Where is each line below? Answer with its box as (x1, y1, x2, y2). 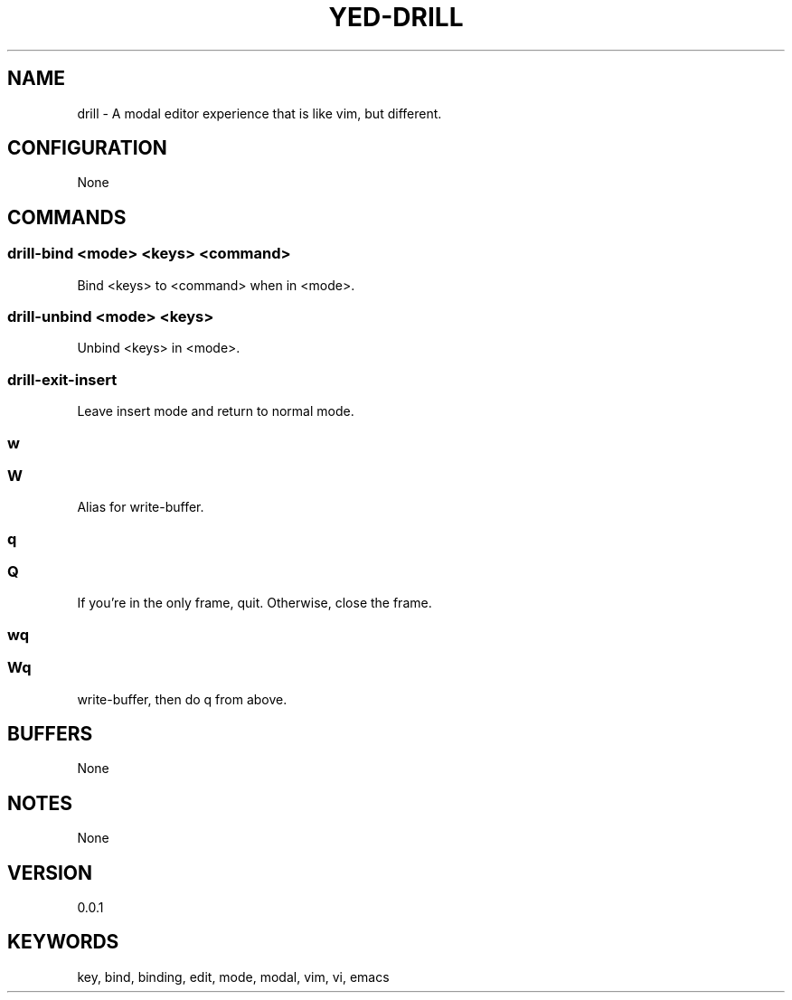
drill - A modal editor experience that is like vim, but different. (77, 105, 442, 121)
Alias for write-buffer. (77, 499, 204, 515)
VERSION (7, 861, 93, 884)
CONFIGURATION (7, 137, 167, 160)
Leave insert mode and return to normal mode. (77, 403, 354, 420)
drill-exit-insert (7, 370, 118, 389)
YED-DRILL (328, 2, 464, 33)
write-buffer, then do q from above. (77, 691, 288, 707)
